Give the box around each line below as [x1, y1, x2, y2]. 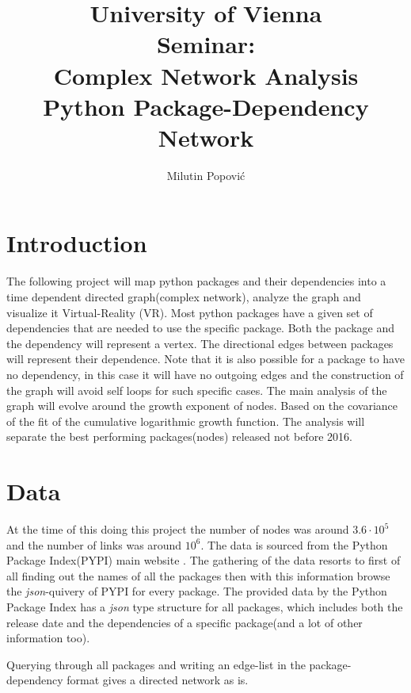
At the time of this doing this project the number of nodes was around [6, 521, 349, 538]
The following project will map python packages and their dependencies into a [6, 273, 386, 289]
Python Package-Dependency [43, 90, 369, 122]
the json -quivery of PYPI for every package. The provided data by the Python [6, 583, 387, 599]
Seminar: [156, 28, 256, 60]
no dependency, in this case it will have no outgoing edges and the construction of [6, 366, 404, 382]
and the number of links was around [6, 536, 182, 553]
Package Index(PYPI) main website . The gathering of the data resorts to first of [6, 552, 401, 569]
